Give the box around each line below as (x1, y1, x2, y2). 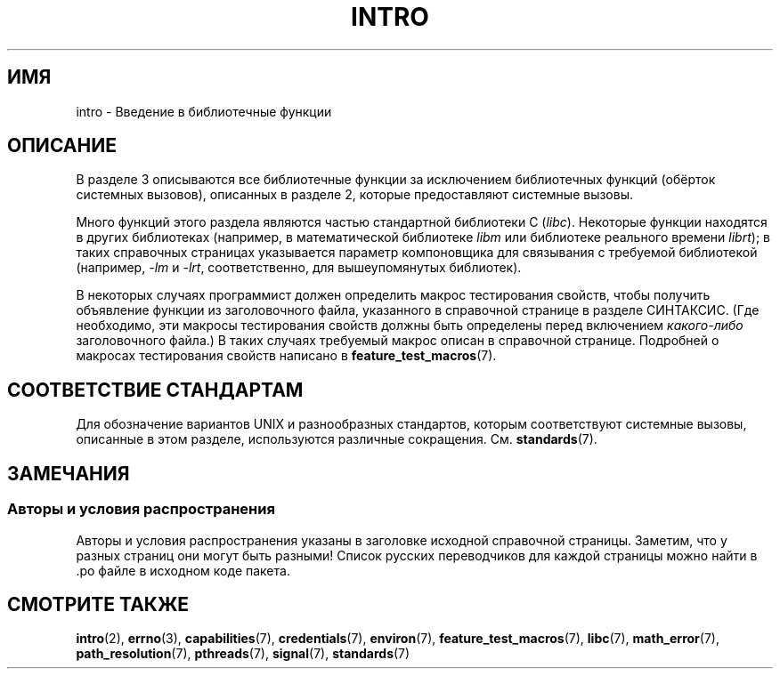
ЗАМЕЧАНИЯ (7, 462, 130, 485)
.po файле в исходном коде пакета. (76, 562, 290, 578)
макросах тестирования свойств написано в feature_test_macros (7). (76, 348, 497, 364)
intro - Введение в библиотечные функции (76, 103, 332, 119)
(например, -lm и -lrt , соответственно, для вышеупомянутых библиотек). (76, 260, 522, 276)
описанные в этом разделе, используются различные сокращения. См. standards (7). (76, 431, 597, 447)
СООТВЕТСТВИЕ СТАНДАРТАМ (7, 378, 304, 401)
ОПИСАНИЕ (7, 134, 117, 157)
